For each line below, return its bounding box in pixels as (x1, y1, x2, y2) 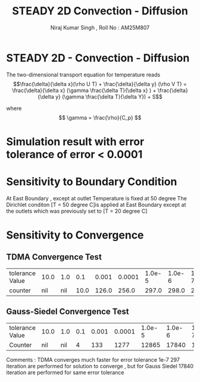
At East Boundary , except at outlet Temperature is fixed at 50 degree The (6, 194, 187, 201)
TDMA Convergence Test (6, 252, 102, 262)
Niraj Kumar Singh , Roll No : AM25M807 (50, 24, 150, 31)
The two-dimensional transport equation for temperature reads (6, 71, 161, 78)
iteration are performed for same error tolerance (6, 369, 124, 376)
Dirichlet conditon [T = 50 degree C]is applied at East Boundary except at (6, 201, 186, 208)
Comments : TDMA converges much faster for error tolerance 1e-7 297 (6, 356, 180, 363)
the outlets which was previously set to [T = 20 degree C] (6, 207, 148, 215)
